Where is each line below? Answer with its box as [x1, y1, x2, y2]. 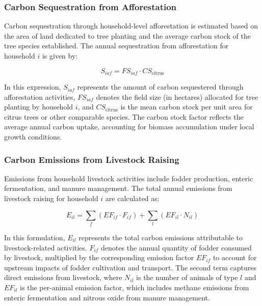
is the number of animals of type [136, 272, 238, 283]
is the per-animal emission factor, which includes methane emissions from [20, 282, 249, 292]
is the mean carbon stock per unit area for [120, 101, 253, 112]
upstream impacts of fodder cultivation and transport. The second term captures [4, 262, 256, 272]
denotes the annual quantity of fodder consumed [101, 242, 252, 253]
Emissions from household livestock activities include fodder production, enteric [4, 173, 253, 183]
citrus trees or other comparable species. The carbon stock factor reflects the [4, 111, 244, 122]
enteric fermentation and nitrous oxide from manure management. [4, 292, 210, 302]
